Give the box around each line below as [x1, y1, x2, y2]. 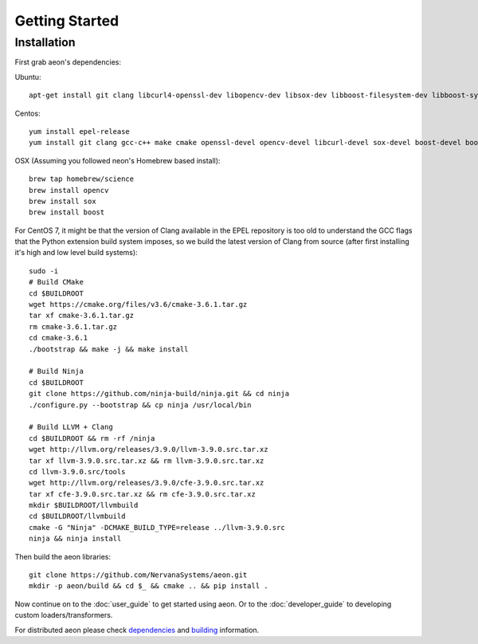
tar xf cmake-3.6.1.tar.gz [29, 311, 135, 320]
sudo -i [29, 266, 59, 275]
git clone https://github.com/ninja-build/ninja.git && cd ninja [29, 389, 290, 399]
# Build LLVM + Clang [29, 422, 113, 432]
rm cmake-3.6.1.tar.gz [29, 322, 118, 331]
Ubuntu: [14, 72, 41, 81]
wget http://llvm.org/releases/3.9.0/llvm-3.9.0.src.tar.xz [29, 445, 268, 454]
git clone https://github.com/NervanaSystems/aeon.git [29, 571, 248, 579]
